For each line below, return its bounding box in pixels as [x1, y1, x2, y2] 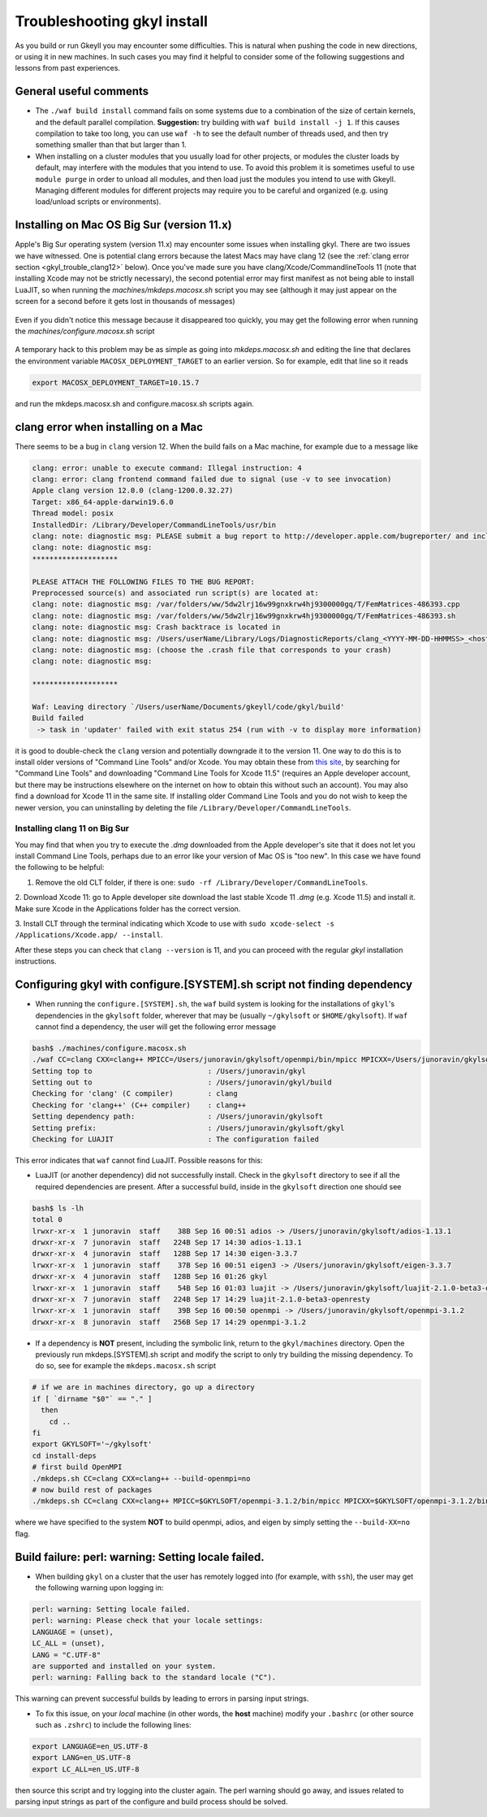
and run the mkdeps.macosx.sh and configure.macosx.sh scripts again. [15, 398, 255, 408]
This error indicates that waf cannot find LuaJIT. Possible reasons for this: [15, 1155, 263, 1165]
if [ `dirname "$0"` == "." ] [32, 1394, 153, 1403]
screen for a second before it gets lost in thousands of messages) [15, 297, 235, 306]
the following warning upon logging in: [35, 1583, 164, 1593]
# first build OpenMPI [32, 1463, 123, 1471]
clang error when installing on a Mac [15, 419, 203, 434]
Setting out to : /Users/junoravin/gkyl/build [32, 1078, 332, 1087]
